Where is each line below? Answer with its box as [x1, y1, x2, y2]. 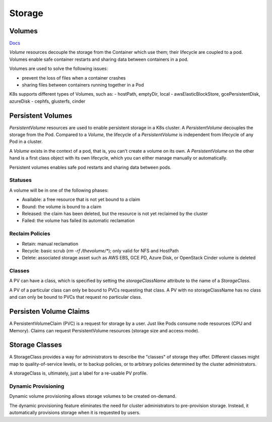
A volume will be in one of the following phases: [9, 187, 109, 193]
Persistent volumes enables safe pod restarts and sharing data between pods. [9, 164, 171, 170]
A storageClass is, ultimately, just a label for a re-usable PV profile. [9, 370, 148, 376]
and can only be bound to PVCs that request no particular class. [9, 294, 142, 300]
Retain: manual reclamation [22, 241, 79, 247]
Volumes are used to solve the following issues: [9, 65, 108, 72]
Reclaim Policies [9, 230, 50, 237]
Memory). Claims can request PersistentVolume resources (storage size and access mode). [9, 327, 199, 333]
